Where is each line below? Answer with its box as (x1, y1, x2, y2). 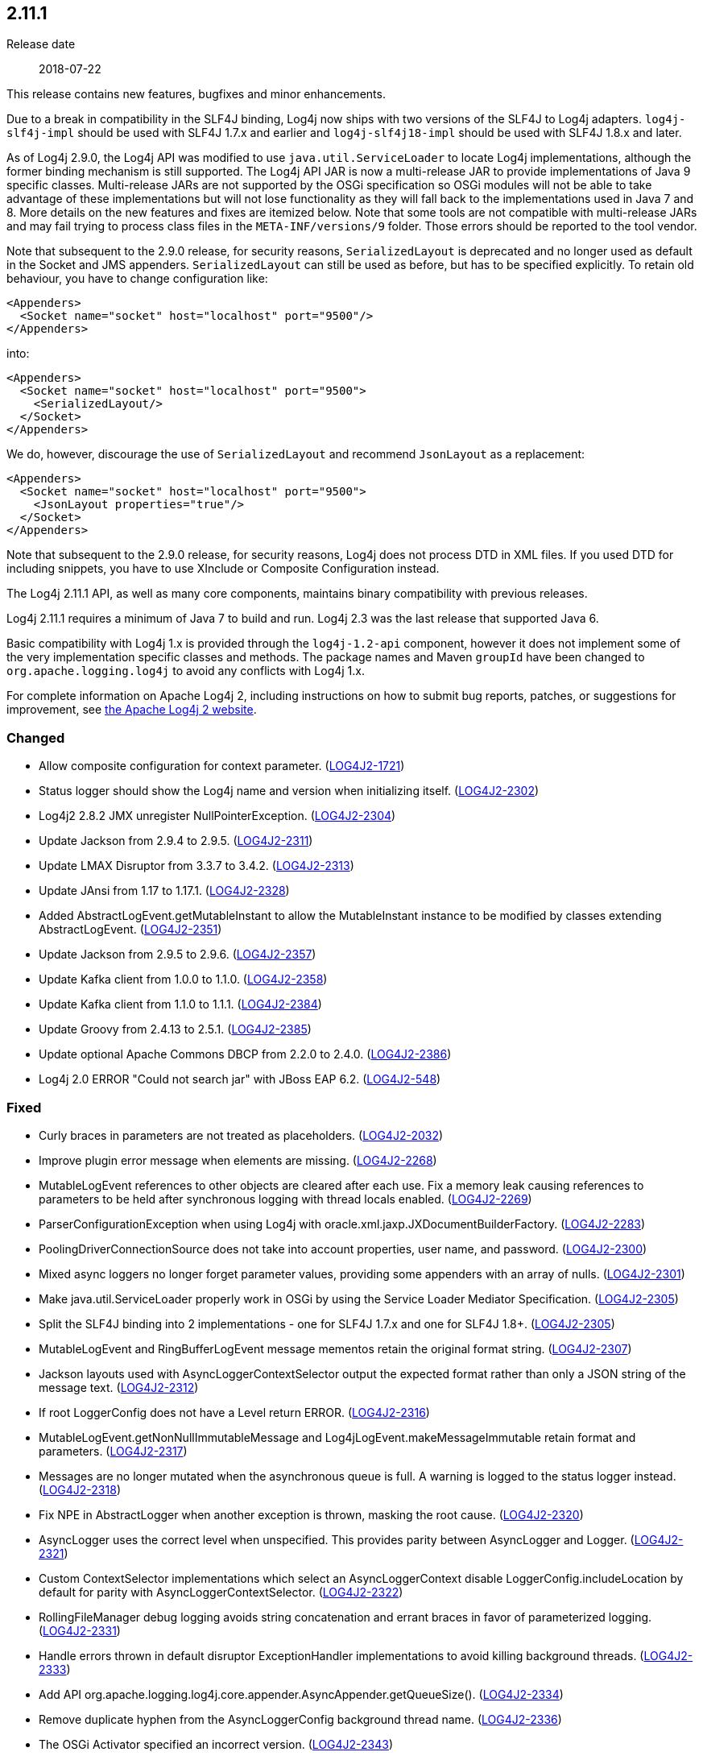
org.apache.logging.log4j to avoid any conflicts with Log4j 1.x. (6, 664, 365, 678)
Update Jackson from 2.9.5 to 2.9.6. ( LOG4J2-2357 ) (39, 947, 316, 962)
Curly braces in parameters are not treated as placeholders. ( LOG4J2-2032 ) (39, 1128, 444, 1142)
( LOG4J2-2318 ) (39, 1482, 121, 1497)
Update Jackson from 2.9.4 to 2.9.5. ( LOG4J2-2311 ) (39, 834, 313, 848)
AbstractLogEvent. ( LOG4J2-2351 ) (39, 922, 222, 937)
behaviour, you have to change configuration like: (6, 271, 268, 286)
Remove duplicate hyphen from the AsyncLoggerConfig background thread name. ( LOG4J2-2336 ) (39, 1712, 562, 1726)
